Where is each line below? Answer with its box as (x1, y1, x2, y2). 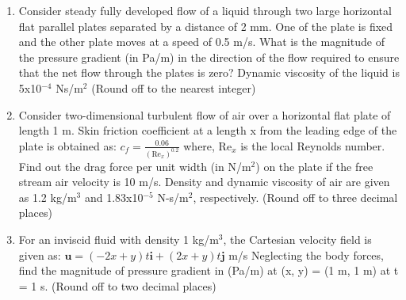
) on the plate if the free (255, 158, 373, 174)
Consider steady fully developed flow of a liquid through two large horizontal (18, 2, 392, 18)
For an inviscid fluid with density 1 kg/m (18, 231, 219, 247)
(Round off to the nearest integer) (91, 79, 256, 96)
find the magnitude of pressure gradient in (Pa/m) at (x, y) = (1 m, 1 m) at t (18, 262, 399, 279)
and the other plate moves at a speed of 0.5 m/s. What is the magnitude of (18, 33, 385, 50)
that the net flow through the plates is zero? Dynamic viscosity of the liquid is (18, 64, 400, 81)
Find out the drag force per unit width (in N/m (18, 158, 251, 174)
